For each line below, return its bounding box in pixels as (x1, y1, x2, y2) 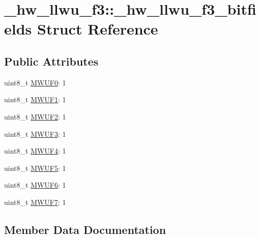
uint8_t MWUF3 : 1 (4, 128, 66, 139)
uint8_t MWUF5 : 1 (4, 162, 66, 173)
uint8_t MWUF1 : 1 (4, 94, 66, 105)
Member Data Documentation (4, 221, 166, 237)
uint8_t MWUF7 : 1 (4, 196, 66, 207)
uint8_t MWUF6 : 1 (4, 180, 66, 190)
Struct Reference (37, 18, 158, 39)
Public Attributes (4, 53, 99, 69)
